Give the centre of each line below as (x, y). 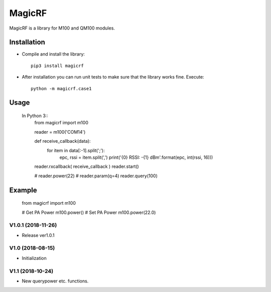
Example (23, 190)
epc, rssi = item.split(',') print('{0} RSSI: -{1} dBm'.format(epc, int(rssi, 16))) (136, 157)
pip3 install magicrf (57, 66)
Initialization (34, 258)
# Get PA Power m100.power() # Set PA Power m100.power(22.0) (89, 212)
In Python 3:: (35, 116)
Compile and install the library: (53, 54)
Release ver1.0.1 (38, 235)
